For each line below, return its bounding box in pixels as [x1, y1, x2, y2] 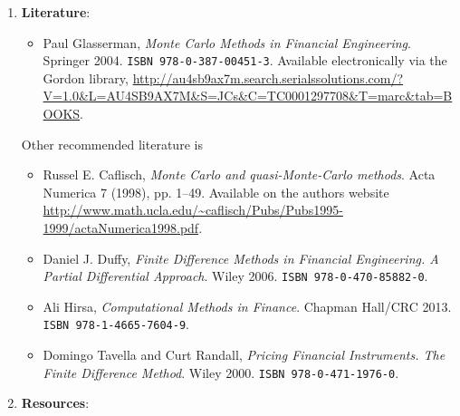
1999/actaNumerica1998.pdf [43, 218, 199, 237]
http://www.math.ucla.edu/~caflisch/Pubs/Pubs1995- [43, 200, 343, 219]
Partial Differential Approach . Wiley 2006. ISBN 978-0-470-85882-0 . [43, 266, 428, 285]
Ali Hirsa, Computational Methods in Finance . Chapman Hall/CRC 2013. [43, 296, 452, 315]
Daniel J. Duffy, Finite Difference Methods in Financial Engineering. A [43, 248, 439, 267]
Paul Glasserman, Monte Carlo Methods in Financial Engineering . [43, 33, 411, 52]
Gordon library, [43, 68, 129, 87]
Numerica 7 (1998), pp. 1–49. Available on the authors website [43, 182, 389, 201]
